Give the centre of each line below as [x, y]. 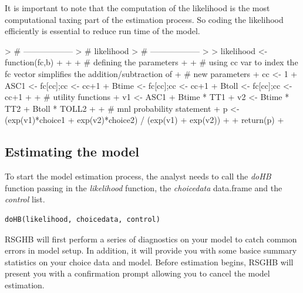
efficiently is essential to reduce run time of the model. [102, 31]
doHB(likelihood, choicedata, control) [83, 219]
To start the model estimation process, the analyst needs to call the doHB [138, 176]
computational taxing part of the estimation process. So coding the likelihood [144, 19]
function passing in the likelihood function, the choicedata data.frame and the [144, 187]
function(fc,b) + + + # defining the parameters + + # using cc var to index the [151, 62]
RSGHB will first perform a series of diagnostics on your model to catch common [151, 239]
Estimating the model [72, 152]
